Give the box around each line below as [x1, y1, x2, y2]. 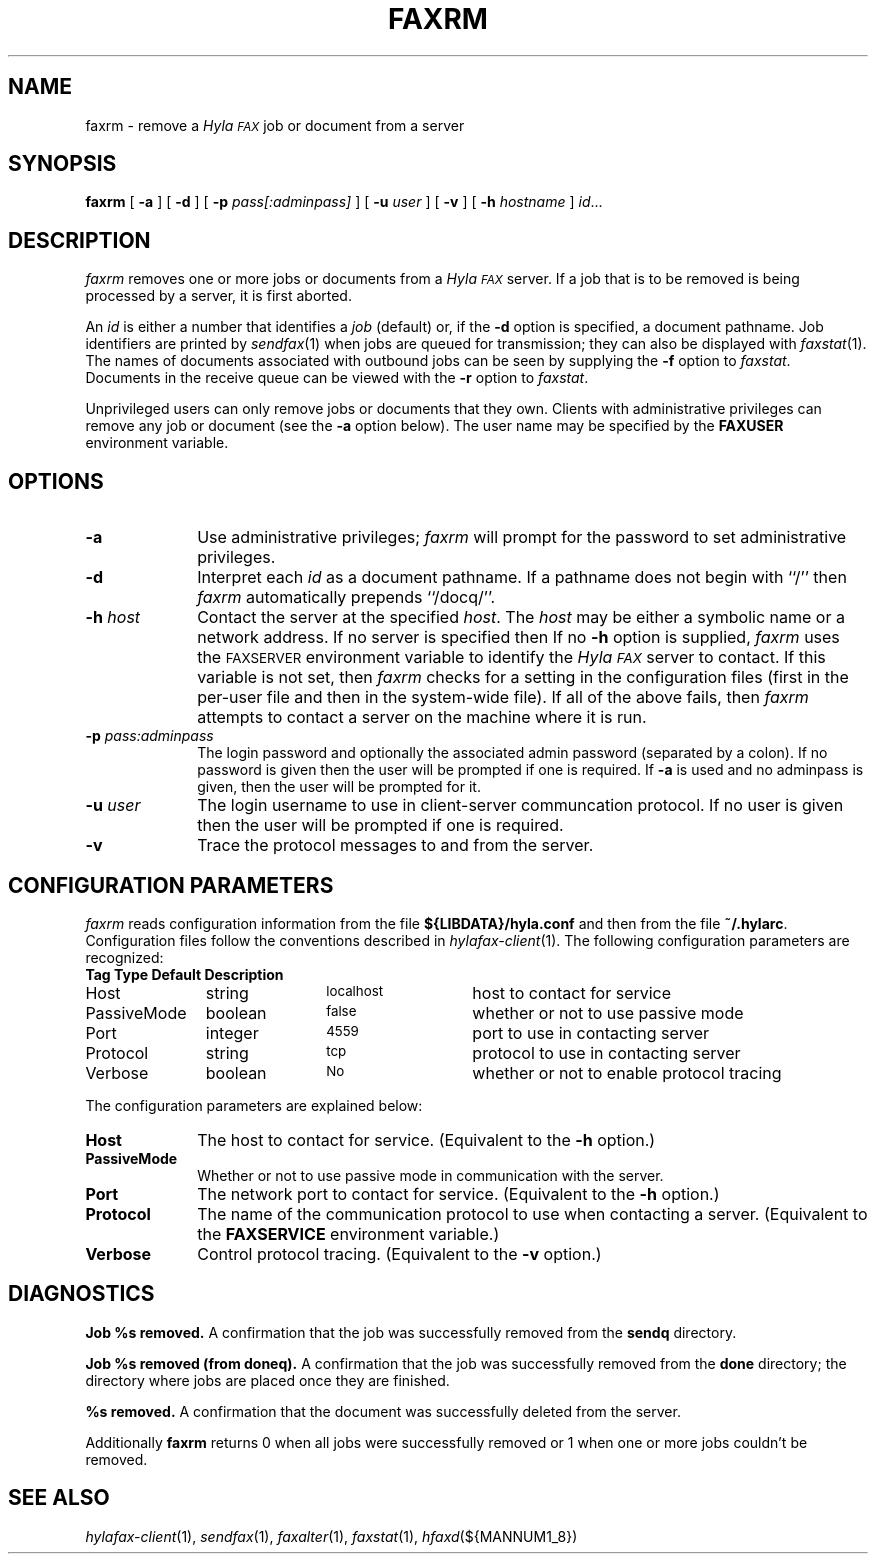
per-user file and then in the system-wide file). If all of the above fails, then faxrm [197, 687, 809, 708]
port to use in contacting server [472, 1022, 710, 1043]
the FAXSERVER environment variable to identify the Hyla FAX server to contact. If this [197, 647, 826, 668]
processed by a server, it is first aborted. [85, 287, 352, 305]
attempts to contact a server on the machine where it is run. [197, 707, 647, 728]
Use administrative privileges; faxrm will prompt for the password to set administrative [197, 527, 847, 548]
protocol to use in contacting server [472, 1042, 741, 1063]
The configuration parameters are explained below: [85, 1096, 423, 1114]
